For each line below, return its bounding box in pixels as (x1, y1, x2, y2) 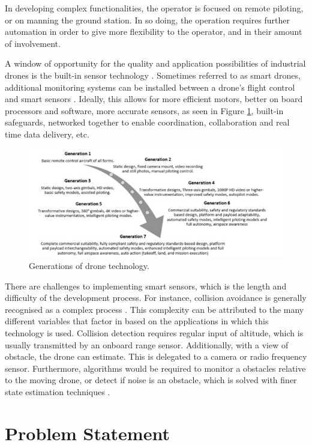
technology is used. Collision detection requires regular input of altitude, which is (5, 326, 304, 339)
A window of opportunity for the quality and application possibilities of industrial (5, 57, 306, 70)
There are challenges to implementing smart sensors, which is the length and (5, 279, 287, 292)
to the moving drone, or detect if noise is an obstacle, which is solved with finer (5, 374, 297, 386)
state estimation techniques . (5, 385, 110, 398)
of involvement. (5, 37, 61, 49)
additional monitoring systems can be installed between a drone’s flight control (5, 80, 295, 93)
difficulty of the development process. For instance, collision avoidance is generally (5, 291, 307, 304)
